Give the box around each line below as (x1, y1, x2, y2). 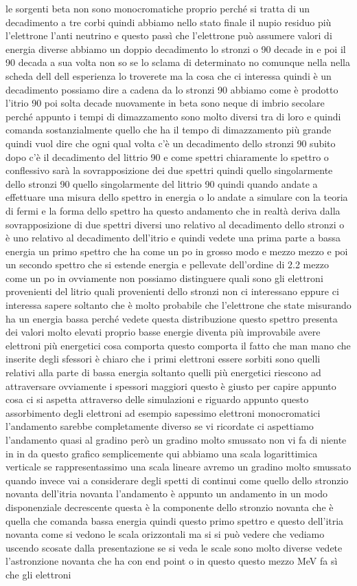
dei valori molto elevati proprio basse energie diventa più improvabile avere (5, 325, 321, 339)
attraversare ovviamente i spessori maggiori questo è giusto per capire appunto (5, 378, 336, 393)
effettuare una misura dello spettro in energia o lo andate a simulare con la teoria (5, 190, 348, 204)
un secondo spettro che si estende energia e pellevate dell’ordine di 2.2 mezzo (5, 257, 329, 272)
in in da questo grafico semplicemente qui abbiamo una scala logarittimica (5, 446, 318, 460)
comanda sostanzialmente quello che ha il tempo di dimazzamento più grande (5, 122, 332, 137)
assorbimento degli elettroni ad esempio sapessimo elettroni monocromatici (5, 405, 321, 420)
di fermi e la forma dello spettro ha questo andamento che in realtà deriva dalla (5, 203, 341, 217)
